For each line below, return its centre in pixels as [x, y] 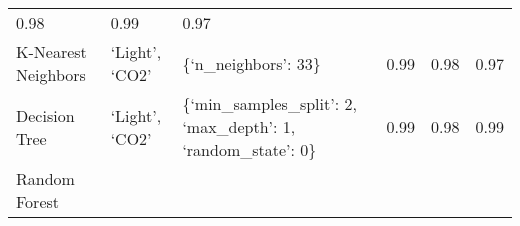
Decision [45, 115]
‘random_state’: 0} [249, 149]
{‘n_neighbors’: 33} [251, 63]
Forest [38, 201]
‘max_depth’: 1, [239, 126]
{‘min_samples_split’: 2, [269, 103]
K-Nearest [51, 51]
